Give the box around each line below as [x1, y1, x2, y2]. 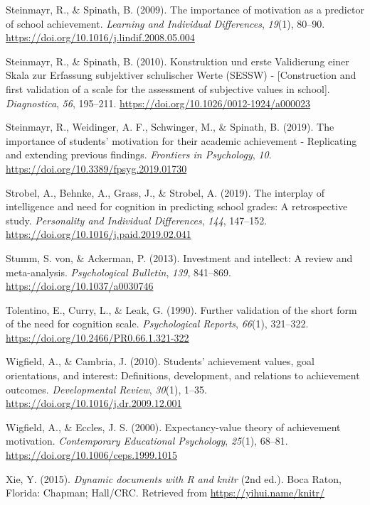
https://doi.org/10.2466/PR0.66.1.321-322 [6, 330, 189, 344]
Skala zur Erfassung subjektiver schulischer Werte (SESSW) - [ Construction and [6, 67, 356, 82]
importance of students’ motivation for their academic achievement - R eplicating [6, 133, 357, 148]
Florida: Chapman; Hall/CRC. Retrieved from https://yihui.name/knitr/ [6, 485, 325, 500]
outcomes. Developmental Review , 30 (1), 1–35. [6, 381, 207, 396]
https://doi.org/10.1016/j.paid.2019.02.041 [6, 227, 191, 241]
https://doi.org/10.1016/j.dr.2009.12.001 [6, 396, 182, 411]
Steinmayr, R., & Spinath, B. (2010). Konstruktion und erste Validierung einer [6, 53, 349, 68]
